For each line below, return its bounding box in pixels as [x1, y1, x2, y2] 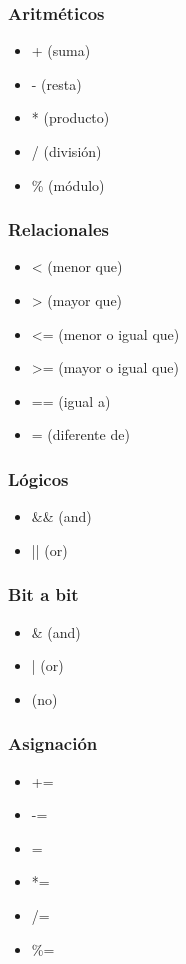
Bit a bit [8, 582, 79, 607]
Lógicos [8, 466, 69, 491]
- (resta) [31, 73, 82, 94]
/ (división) [31, 141, 102, 161]
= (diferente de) [31, 424, 130, 445]
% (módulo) [31, 174, 105, 195]
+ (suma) [31, 40, 91, 61]
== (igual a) [31, 390, 111, 411]
